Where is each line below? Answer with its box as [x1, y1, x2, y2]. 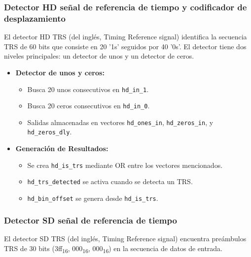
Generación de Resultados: [15, 143, 108, 154]
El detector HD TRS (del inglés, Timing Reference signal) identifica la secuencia [4, 32, 247, 42]
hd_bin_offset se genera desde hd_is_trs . [27, 193, 158, 203]
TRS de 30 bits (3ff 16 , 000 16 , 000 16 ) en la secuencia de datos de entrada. [4, 243, 223, 255]
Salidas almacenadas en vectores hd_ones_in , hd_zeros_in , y [27, 117, 214, 127]
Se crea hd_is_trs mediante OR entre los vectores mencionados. [27, 160, 223, 170]
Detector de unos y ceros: [15, 67, 105, 77]
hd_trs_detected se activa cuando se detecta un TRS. [27, 176, 193, 187]
